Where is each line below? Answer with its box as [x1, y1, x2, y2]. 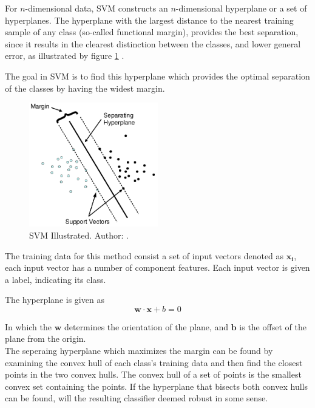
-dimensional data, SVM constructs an [25, 2, 168, 14]
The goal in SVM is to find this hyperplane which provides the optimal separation [5, 69, 310, 82]
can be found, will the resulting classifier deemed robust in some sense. [5, 392, 268, 404]
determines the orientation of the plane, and [64, 320, 229, 333]
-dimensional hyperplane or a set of [175, 2, 307, 14]
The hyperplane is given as [5, 293, 104, 306]
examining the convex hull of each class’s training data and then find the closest [5, 356, 303, 369]
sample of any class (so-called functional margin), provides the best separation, [5, 25, 299, 38]
